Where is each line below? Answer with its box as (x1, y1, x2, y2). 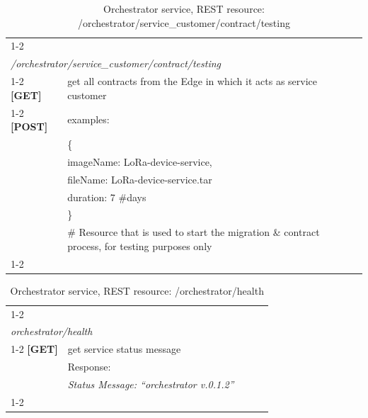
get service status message (67, 341, 181, 356)
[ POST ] (11, 119, 48, 134)
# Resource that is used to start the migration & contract (67, 225, 320, 239)
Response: (67, 359, 111, 374)
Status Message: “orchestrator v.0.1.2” (67, 376, 234, 391)
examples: (67, 112, 110, 127)
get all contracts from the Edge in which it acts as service (67, 74, 318, 89)
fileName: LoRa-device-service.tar (67, 171, 212, 186)
